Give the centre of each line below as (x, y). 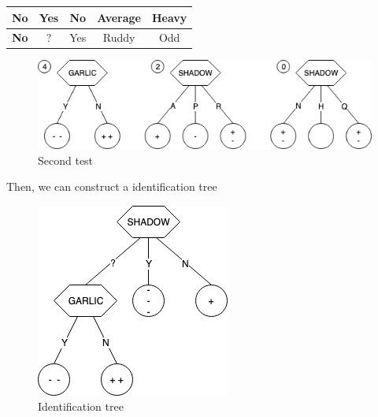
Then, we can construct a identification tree (112, 186)
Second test (66, 160)
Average (119, 17)
